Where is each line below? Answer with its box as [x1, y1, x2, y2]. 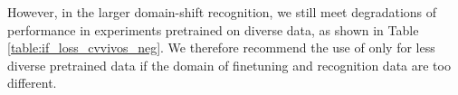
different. [7, 73, 57, 92]
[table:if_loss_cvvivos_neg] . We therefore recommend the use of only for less [7, 38, 435, 57]
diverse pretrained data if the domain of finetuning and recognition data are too [7, 55, 451, 74]
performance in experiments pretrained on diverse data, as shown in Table [7, 20, 419, 39]
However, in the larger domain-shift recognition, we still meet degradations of [7, 3, 437, 21]
